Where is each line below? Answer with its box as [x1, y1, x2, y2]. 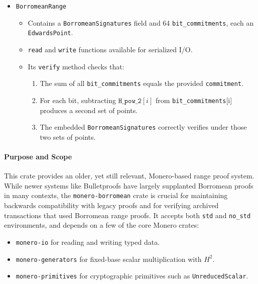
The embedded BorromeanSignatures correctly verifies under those [40, 122, 247, 132]
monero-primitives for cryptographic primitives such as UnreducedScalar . [16, 270, 248, 281]
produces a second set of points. [40, 105, 138, 115]
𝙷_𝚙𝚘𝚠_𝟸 [118, 97, 142, 105]
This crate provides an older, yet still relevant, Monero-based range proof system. [4, 170, 254, 181]
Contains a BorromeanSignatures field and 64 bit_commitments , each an [28, 17, 254, 28]
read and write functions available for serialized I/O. [28, 44, 193, 54]
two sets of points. [40, 131, 96, 142]
